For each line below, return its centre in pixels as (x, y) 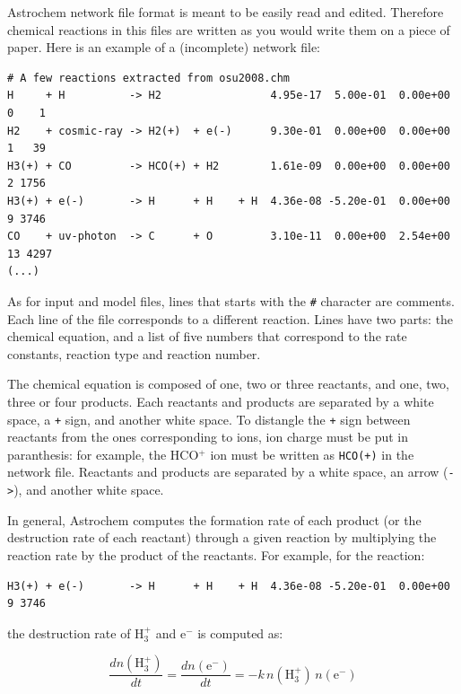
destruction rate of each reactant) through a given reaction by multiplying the (222, 537)
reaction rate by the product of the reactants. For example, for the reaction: (216, 554)
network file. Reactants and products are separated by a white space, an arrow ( (228, 472)
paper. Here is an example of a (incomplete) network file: (164, 47)
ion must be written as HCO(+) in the (312, 454)
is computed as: (240, 633)
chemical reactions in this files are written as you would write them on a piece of (229, 29)
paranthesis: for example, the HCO (103, 454)
